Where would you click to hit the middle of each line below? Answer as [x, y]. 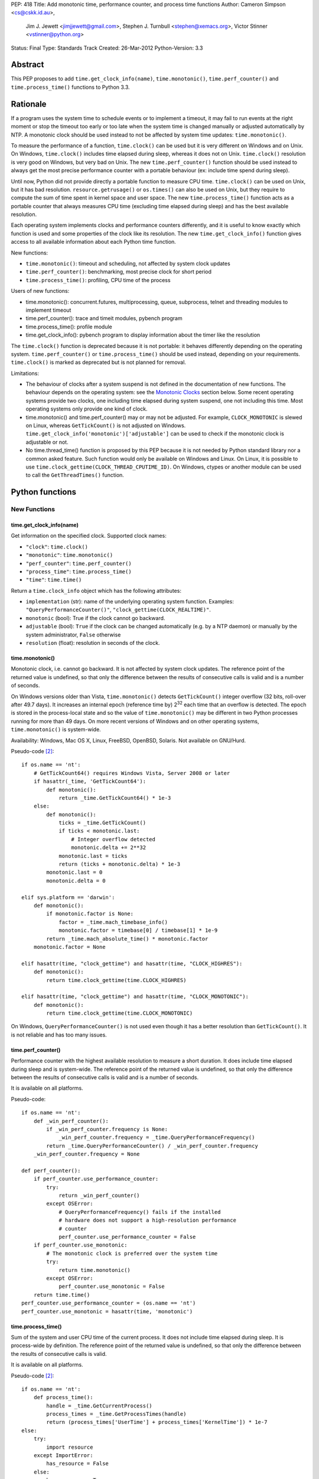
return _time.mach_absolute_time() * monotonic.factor [127, 939]
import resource [70, 1447]
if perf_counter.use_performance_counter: [96, 1179]
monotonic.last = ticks [93, 856]
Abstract [27, 65]
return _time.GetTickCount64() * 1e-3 [115, 798]
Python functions [44, 492]
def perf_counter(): [51, 1170]
